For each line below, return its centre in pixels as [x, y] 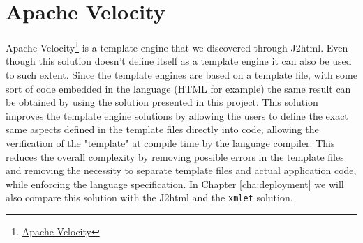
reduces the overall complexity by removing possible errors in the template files [175, 156]
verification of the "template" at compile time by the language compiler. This [170, 142]
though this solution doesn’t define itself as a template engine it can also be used [179, 61]
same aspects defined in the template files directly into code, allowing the [162, 129]
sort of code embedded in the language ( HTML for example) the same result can [178, 88]
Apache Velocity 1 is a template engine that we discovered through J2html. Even [177, 46]
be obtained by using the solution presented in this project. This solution [162, 102]
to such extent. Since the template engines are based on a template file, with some [181, 74]
